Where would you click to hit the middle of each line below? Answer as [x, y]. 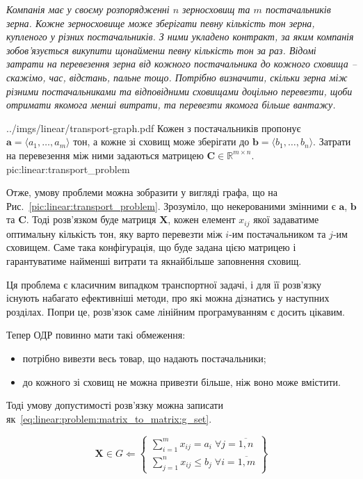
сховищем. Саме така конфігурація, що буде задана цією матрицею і [151, 247]
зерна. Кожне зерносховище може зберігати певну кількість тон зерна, [161, 23]
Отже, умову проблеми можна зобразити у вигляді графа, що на [142, 192]
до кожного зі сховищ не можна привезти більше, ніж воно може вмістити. [181, 381]
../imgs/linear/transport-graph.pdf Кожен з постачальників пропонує [154, 128]
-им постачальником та [277, 233]
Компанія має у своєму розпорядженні [88, 9]
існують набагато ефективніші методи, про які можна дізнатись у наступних [168, 298]
